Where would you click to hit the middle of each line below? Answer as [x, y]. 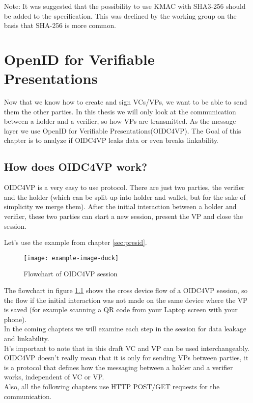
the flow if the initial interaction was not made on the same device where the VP [126, 300]
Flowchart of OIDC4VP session [71, 274]
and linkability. [27, 338]
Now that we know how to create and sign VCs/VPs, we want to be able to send [126, 102]
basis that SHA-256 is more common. [60, 25]
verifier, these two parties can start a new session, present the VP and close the [124, 216]
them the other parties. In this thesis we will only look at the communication [120, 111]
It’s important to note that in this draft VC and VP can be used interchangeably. [127, 348]
